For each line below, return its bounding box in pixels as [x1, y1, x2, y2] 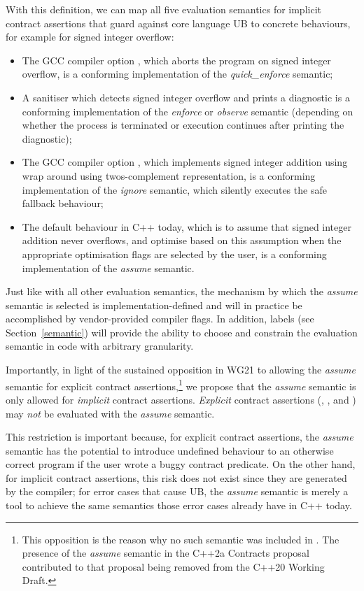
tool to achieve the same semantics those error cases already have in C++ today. [6, 498, 352, 513]
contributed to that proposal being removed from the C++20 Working [22, 559, 325, 574]
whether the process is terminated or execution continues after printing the [22, 118, 344, 132]
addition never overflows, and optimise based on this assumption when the [22, 233, 342, 248]
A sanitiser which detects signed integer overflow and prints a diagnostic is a [22, 90, 350, 104]
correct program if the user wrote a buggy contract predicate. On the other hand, [6, 457, 356, 471]
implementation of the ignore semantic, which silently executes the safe [22, 182, 327, 197]
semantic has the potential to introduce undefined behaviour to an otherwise [6, 443, 334, 457]
